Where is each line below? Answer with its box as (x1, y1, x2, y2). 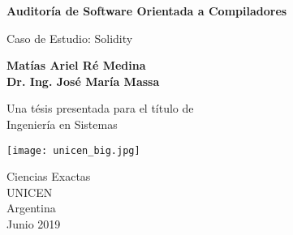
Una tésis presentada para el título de (6, 100, 194, 117)
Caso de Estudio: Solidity (6, 29, 133, 46)
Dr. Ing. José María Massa (6, 72, 160, 89)
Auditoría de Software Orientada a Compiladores (6, 2, 287, 19)
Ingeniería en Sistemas (6, 115, 118, 132)
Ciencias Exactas (6, 168, 91, 185)
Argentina (6, 199, 56, 216)
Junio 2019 (6, 216, 61, 232)
